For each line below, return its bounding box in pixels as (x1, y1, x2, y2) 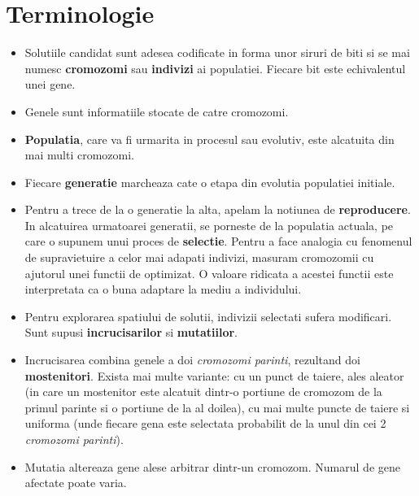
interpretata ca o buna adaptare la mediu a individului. (24, 281, 302, 298)
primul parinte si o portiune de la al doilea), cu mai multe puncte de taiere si (24, 398, 410, 416)
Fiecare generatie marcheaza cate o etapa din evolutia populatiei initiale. (24, 173, 395, 190)
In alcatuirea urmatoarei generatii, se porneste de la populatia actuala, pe (24, 216, 394, 233)
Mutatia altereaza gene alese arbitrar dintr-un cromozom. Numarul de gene (24, 458, 400, 475)
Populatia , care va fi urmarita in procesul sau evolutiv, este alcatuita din (24, 130, 395, 147)
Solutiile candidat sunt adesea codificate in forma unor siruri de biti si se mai (24, 44, 410, 61)
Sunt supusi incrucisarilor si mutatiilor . (24, 324, 238, 341)
